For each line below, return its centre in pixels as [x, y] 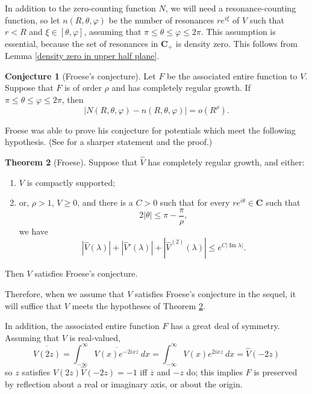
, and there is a [105, 202]
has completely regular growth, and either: [226, 162]
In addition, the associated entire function [82, 326]
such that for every [195, 202]
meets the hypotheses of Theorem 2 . [139, 305]
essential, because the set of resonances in [82, 43]
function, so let [33, 20]
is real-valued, [95, 337]
